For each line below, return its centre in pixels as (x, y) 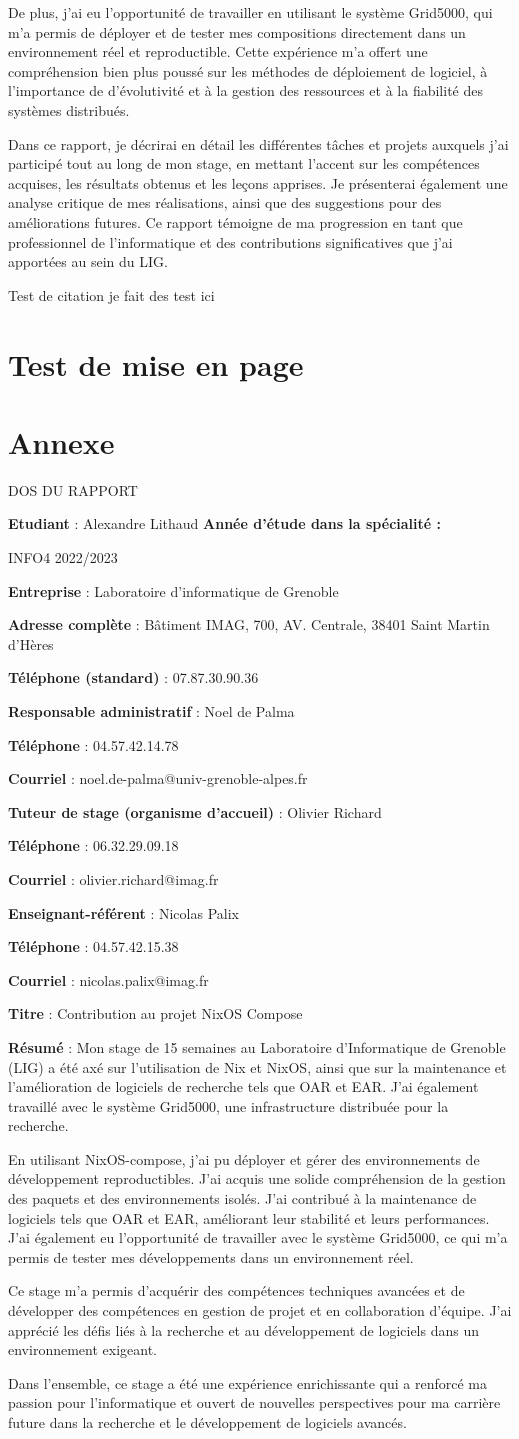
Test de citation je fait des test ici (111, 294)
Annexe (61, 441)
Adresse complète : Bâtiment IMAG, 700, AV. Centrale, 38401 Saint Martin (249, 624)
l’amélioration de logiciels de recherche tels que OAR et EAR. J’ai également (243, 1086)
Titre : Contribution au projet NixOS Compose (155, 1013)
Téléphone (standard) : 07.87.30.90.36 (133, 677)
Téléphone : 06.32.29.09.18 (93, 845)
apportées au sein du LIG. (88, 261)
